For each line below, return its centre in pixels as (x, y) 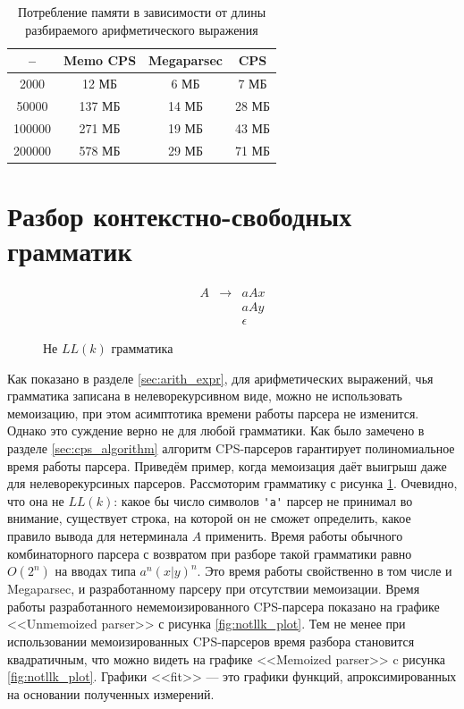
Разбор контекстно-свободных (180, 215)
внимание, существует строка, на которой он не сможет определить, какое (209, 518)
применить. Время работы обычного (304, 536)
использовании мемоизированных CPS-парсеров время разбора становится (211, 641)
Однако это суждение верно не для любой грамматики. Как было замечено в (216, 430)
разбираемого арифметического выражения (142, 29)
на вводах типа (95, 571)
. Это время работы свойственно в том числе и (325, 571)
